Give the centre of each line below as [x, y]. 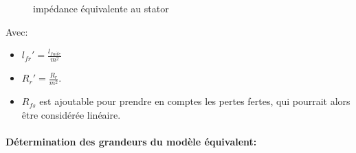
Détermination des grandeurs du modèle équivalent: [131, 142]
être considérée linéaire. [71, 115]
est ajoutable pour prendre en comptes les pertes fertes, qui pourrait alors [195, 101]
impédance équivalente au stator [101, 8]
